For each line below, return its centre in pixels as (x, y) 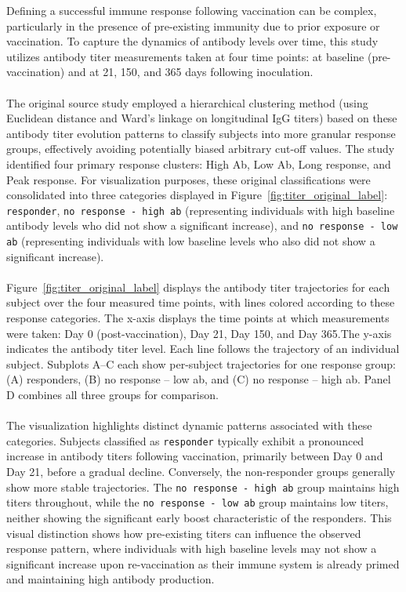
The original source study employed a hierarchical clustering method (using (187, 102)
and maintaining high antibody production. (111, 579)
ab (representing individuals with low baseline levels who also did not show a (191, 241)
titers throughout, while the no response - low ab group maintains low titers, (198, 502)
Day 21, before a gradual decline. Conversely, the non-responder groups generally (201, 472)
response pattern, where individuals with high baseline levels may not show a (192, 548)
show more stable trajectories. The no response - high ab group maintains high (203, 487)
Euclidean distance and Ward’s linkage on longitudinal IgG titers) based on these (202, 118)
